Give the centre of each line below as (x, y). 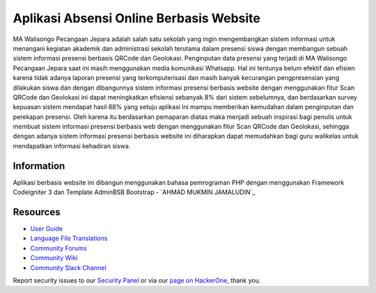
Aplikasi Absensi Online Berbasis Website (137, 18)
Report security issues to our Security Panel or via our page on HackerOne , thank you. (137, 280)
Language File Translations (69, 238)
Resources (37, 212)
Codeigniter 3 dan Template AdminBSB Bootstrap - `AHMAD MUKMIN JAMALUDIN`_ (134, 192)
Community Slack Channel (69, 267)
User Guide (47, 229)
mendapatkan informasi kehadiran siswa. (72, 145)
